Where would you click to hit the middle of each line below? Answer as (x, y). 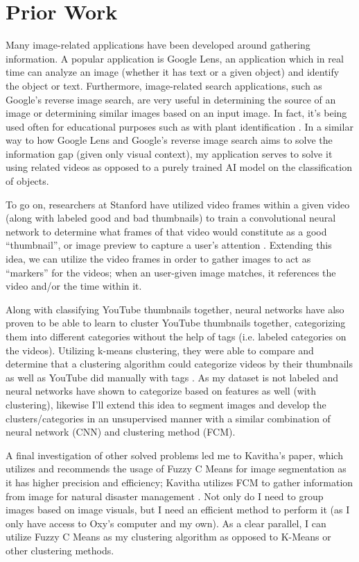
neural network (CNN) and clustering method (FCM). (121, 432)
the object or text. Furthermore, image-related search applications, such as (164, 85)
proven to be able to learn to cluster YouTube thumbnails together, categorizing (176, 323)
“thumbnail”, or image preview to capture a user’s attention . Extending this (169, 245)
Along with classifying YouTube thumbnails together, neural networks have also (175, 309)
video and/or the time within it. (74, 286)
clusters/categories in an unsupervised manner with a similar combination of (168, 418)
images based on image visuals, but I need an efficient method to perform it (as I (178, 510)
